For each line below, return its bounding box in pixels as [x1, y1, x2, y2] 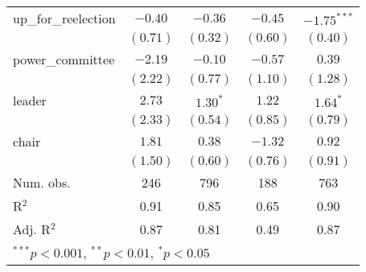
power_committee [13, 50, 115, 68]
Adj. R [13, 220, 51, 238]
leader [13, 91, 47, 109]
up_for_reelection [13, 9, 116, 27]
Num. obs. [13, 173, 71, 192]
